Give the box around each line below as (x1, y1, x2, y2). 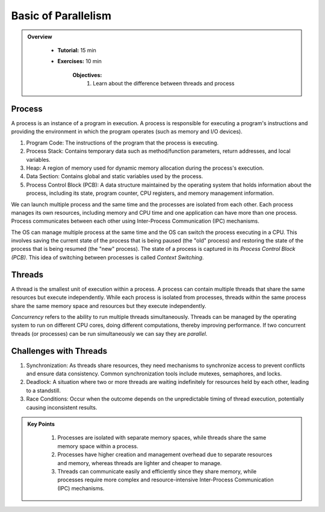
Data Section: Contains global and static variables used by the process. (26, 173, 203, 180)
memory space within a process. (57, 442, 138, 449)
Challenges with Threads (11, 346, 108, 356)
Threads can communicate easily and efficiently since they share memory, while (57, 467, 257, 475)
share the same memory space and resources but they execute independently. (11, 302, 206, 309)
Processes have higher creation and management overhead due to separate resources (57, 451, 273, 458)
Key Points (27, 420, 55, 427)
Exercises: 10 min (57, 58, 102, 65)
